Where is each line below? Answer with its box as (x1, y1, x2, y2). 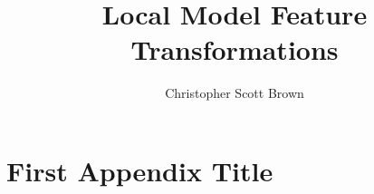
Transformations (130, 31, 339, 68)
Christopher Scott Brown (165, 83, 304, 102)
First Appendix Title (6, 151, 273, 189)
